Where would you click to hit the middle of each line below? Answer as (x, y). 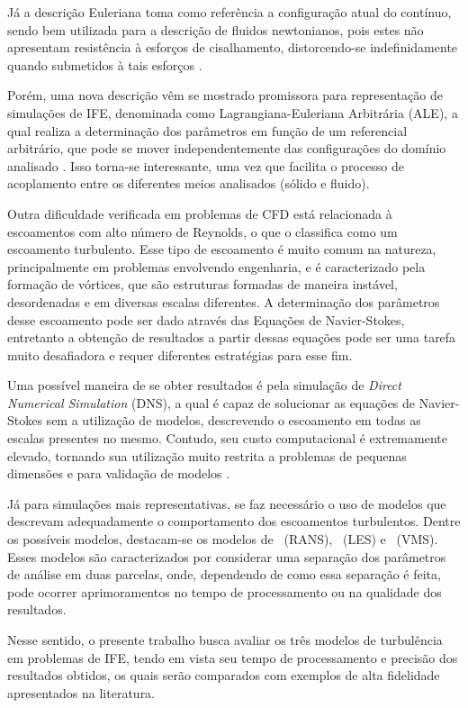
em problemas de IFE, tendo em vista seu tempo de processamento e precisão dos (233, 657)
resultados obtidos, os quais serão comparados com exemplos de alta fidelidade (224, 675)
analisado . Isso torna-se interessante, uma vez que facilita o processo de (206, 165)
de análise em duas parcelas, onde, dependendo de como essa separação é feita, (224, 574)
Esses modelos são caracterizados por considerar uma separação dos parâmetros (227, 556)
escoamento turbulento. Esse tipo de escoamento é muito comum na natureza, (222, 249)
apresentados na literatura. (81, 692)
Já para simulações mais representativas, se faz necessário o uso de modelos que (227, 503)
